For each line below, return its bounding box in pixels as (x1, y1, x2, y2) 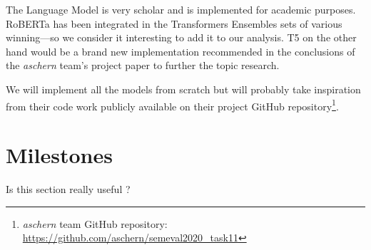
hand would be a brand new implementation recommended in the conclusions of (6, 43, 355, 58)
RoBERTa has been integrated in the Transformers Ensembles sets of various (6, 16, 342, 31)
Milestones (6, 140, 113, 169)
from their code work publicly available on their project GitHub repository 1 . (6, 96, 339, 113)
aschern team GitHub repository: (22, 216, 168, 231)
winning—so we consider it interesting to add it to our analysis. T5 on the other (6, 30, 357, 45)
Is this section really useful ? (6, 181, 131, 196)
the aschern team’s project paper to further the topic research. (6, 58, 280, 73)
